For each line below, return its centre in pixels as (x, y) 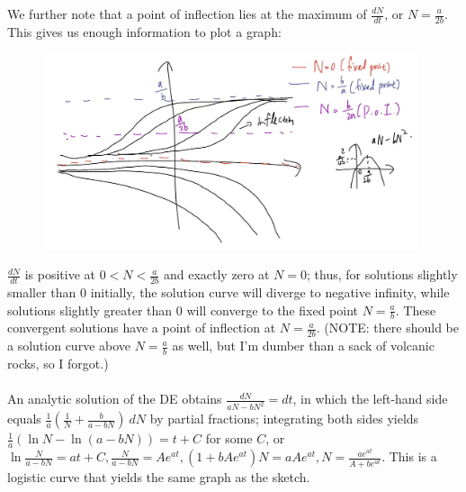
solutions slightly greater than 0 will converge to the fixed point (183, 310)
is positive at (60, 274)
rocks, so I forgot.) (58, 364)
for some (229, 438)
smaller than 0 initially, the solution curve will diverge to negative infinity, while (229, 292)
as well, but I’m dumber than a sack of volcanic (303, 346)
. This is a (409, 456)
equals (24, 419)
